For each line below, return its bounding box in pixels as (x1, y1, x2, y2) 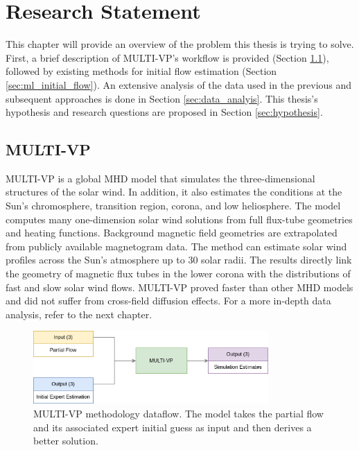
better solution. (33, 433, 98, 448)
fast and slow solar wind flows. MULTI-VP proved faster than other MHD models (6, 279, 353, 294)
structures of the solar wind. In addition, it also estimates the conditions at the (6, 184, 342, 199)
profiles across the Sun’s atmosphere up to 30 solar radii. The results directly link (6, 252, 352, 267)
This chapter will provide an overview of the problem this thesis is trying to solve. (6, 37, 354, 51)
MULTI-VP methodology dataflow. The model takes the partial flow (33, 406, 324, 421)
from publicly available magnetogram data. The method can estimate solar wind (6, 239, 347, 253)
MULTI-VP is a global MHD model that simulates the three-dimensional (6, 171, 315, 185)
